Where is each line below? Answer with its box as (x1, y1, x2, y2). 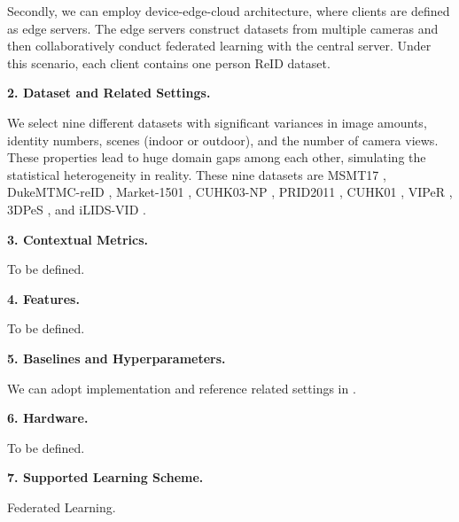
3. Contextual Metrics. (7, 230, 149, 248)
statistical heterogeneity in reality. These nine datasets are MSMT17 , (7, 165, 386, 183)
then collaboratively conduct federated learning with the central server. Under (7, 36, 432, 55)
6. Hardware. (7, 409, 89, 427)
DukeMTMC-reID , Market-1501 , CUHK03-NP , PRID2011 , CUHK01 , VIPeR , (7, 183, 453, 201)
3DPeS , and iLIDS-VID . (7, 199, 146, 218)
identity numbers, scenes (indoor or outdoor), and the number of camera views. (7, 130, 439, 149)
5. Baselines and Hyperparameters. (7, 348, 226, 367)
